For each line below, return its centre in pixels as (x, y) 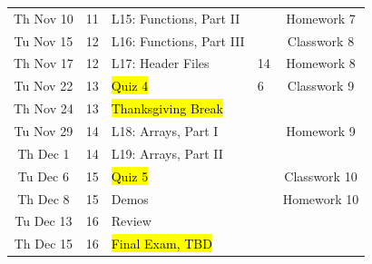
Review (131, 221)
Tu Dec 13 (44, 221)
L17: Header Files (160, 63)
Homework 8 (321, 63)
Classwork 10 (321, 176)
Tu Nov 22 (44, 86)
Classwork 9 (321, 86)
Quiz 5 (130, 176)
